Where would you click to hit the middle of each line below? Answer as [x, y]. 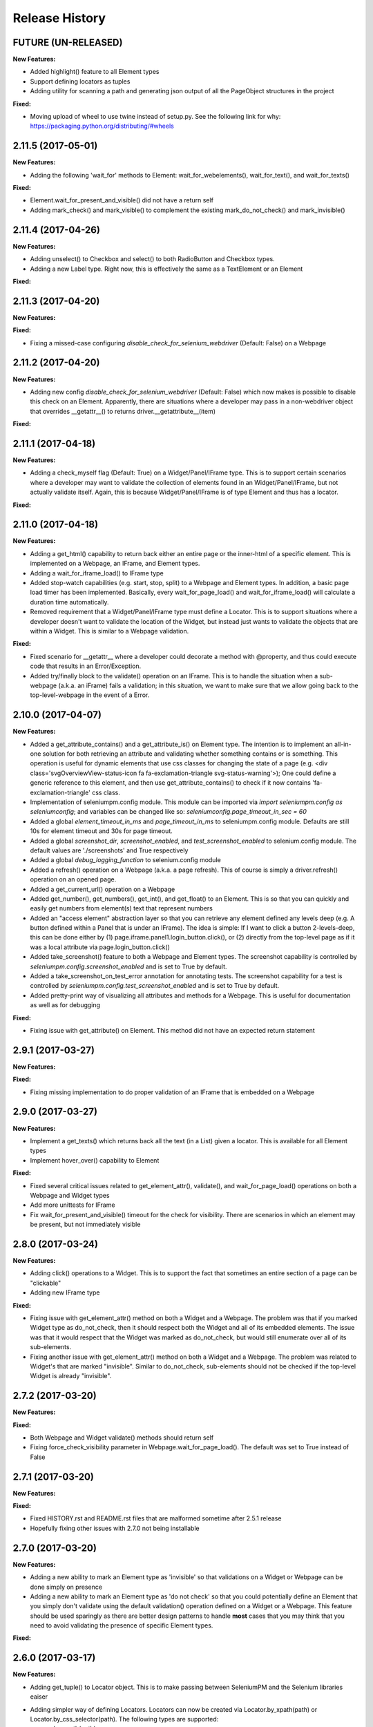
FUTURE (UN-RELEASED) [68, 42]
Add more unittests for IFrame [73, 1205]
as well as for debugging [65, 1005]
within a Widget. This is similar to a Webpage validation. [109, 631]
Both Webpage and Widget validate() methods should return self [122, 1438]
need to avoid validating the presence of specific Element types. [122, 1625]
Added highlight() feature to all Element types [95, 72]
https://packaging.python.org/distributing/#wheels [102, 126]
